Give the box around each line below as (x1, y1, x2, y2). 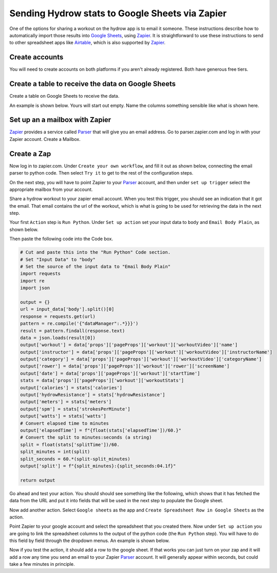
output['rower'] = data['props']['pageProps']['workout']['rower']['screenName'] (20, 363, 230, 369)
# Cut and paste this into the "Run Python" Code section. (20, 249, 171, 255)
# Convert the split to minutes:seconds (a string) (20, 435, 152, 440)
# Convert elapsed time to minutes (20, 420, 109, 426)
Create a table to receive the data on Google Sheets (9, 79, 176, 89)
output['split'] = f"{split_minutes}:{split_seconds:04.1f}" (20, 463, 176, 469)
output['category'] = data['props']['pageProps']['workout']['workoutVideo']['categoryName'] (20, 356, 262, 362)
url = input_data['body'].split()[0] (20, 306, 115, 312)
